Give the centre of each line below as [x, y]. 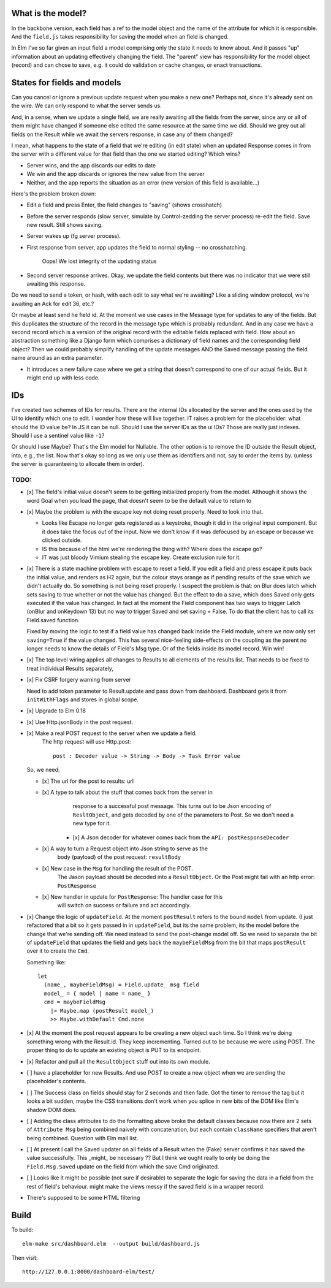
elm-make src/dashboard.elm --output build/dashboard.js [111, 1244]
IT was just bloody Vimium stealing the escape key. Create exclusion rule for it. [142, 557]
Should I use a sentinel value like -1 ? [58, 436]
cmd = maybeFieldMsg [75, 1002]
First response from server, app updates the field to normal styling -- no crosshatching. [137, 247]
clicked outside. [62, 540]
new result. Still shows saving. [65, 225]
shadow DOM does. [51, 1110]
